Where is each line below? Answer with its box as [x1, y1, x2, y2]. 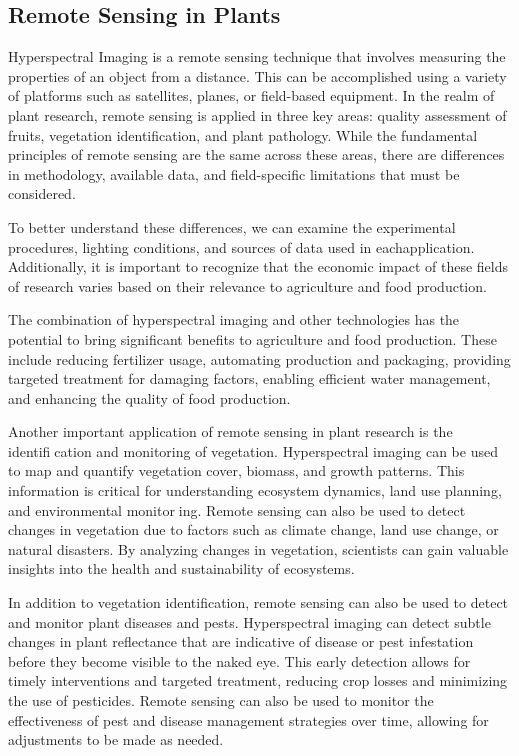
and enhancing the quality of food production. [8, 387, 291, 408]
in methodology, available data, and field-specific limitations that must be [8, 163, 460, 184]
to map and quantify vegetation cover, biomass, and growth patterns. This [8, 460, 465, 481]
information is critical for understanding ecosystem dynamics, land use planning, [8, 480, 502, 501]
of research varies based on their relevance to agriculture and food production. [8, 275, 487, 296]
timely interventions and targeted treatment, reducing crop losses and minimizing [8, 670, 508, 691]
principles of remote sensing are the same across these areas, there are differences [8, 144, 505, 165]
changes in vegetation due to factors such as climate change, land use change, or [8, 519, 499, 540]
